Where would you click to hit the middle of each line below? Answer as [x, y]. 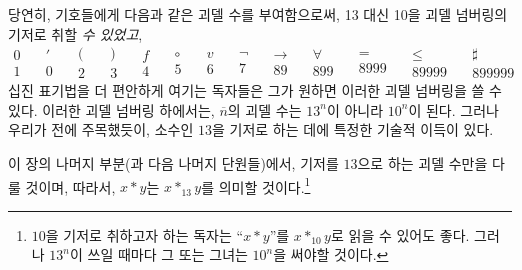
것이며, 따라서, [70, 186]
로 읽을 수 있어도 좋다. [400, 234]
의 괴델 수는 [264, 109]
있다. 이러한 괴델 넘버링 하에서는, [111, 109]
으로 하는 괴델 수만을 [422, 163]
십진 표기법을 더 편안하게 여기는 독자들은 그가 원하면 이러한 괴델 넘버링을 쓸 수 [255, 90]
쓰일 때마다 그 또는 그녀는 [167, 254]
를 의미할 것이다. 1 [256, 185]
